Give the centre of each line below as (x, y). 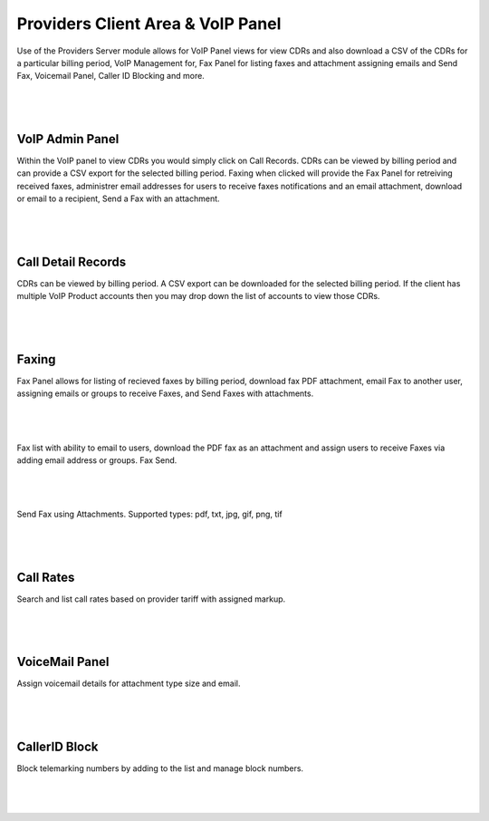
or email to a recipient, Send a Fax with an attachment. (119, 198)
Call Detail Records (72, 261)
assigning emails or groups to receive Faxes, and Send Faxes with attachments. (165, 393)
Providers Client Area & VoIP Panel (149, 24)
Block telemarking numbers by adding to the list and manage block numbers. (160, 768)
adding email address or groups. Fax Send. (97, 460)
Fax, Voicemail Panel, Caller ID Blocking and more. (111, 76)
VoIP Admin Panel (68, 139)
